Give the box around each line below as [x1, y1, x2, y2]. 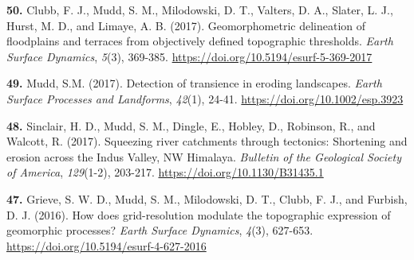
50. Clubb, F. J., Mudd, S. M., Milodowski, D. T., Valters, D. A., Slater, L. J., [6, 2, 393, 17]
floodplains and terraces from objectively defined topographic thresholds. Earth [6, 33, 393, 49]
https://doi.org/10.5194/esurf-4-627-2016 [6, 237, 207, 254]
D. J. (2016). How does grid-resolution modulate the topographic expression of [6, 206, 391, 223]
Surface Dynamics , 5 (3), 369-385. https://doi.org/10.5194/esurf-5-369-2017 [6, 48, 373, 64]
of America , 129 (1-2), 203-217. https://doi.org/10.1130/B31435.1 [6, 164, 324, 180]
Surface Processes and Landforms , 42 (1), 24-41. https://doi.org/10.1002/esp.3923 [6, 90, 404, 107]
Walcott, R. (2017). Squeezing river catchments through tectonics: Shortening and [6, 133, 408, 149]
